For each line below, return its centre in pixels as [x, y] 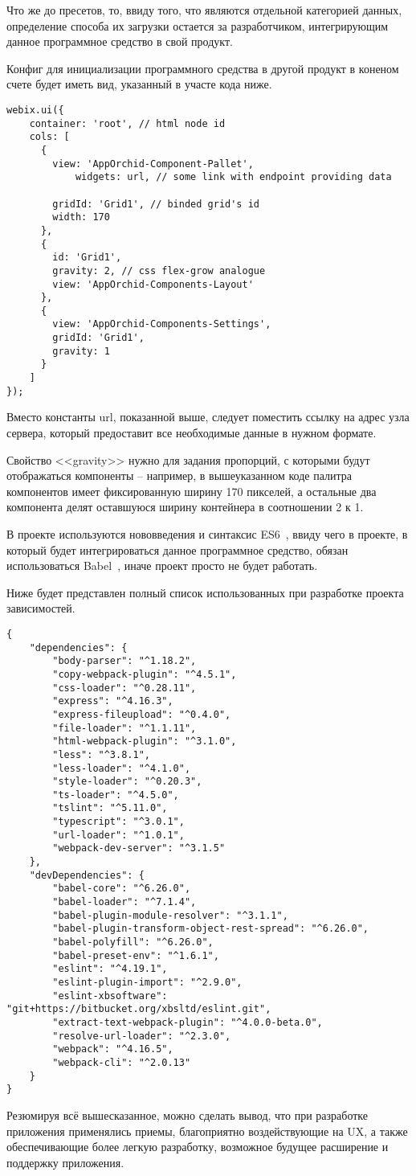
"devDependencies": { [87, 875]
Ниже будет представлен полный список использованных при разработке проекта [205, 592]
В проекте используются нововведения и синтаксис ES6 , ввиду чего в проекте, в [207, 533]
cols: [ [49, 137]
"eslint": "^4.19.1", [110, 969]
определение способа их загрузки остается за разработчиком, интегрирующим [198, 25]
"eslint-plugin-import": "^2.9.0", [147, 982]
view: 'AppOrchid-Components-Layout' [153, 284]
